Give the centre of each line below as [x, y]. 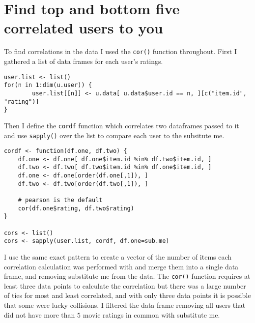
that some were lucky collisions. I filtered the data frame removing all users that [125, 305]
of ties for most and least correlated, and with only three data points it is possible [127, 295]
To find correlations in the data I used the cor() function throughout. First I [120, 51]
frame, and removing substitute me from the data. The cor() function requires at [127, 276]
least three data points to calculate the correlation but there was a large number [125, 285]
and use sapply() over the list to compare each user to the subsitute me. [114, 135]
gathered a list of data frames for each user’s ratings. [84, 61]
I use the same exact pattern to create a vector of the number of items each [118, 257]
